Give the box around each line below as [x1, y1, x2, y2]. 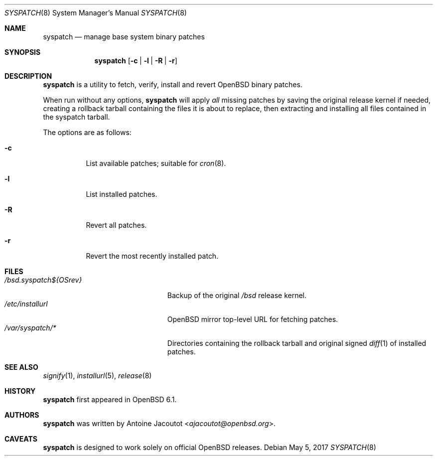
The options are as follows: [43, 128, 132, 137]
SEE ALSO [4, 363, 38, 371]
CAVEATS [4, 435, 37, 443]
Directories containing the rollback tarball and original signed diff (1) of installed [167, 339, 427, 347]
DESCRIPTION [4, 72, 52, 80]
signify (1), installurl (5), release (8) [43, 371, 152, 380]
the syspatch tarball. [43, 113, 110, 121]
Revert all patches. [86, 221, 147, 229]
